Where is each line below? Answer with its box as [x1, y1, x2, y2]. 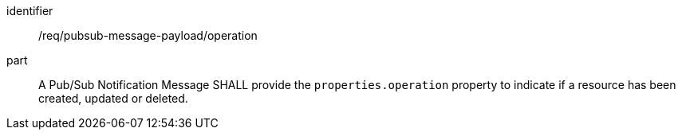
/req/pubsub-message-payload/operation [38, 29, 258, 42]
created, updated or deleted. [38, 91, 188, 105]
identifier [6, 4, 53, 17]
